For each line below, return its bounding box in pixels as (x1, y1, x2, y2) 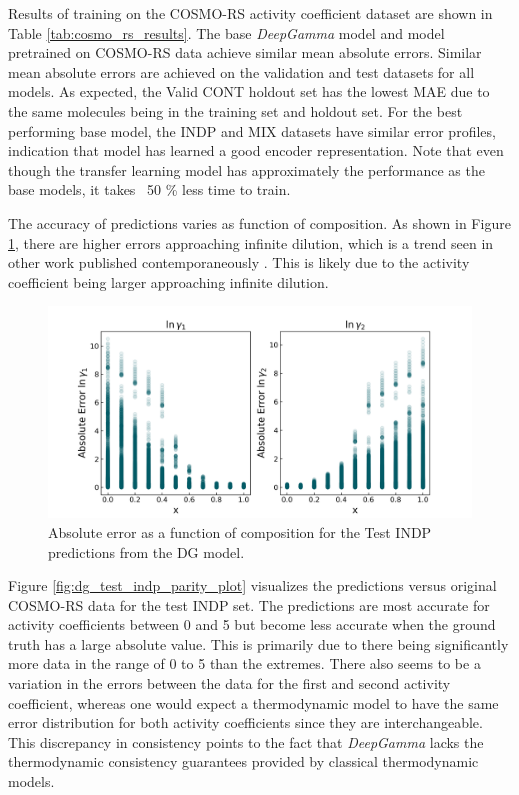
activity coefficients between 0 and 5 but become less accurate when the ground (8, 614, 496, 635)
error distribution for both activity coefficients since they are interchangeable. (8, 712, 483, 733)
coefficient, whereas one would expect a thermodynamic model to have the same (8, 692, 499, 713)
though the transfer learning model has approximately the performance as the (8, 159, 485, 180)
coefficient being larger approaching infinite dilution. (8, 271, 329, 292)
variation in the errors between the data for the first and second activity (8, 673, 451, 694)
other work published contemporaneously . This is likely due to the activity (8, 252, 470, 273)
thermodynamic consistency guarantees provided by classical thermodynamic (8, 751, 479, 772)
